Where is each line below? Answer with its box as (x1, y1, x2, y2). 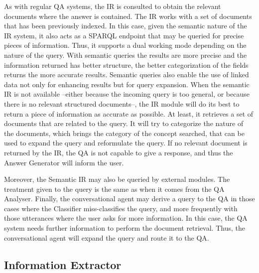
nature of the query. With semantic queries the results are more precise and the (4, 49, 247, 60)
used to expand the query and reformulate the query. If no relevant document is (4, 137, 248, 148)
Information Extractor (4, 257, 122, 272)
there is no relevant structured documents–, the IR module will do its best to (4, 98, 240, 109)
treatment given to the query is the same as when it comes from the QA (4, 183, 225, 194)
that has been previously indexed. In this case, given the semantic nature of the (4, 20, 247, 31)
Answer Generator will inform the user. (4, 157, 124, 167)
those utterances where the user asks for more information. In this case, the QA (4, 213, 248, 223)
